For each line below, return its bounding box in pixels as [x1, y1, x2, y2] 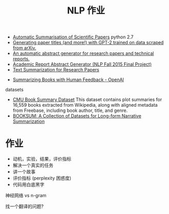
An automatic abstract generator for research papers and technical [12, 50, 154, 56]
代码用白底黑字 [12, 182, 45, 188]
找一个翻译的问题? [5, 203, 44, 209]
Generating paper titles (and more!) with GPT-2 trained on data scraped [12, 40, 164, 46]
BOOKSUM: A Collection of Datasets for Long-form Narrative [12, 113, 142, 119]
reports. [12, 56, 30, 62]
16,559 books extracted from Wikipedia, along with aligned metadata [12, 102, 158, 108]
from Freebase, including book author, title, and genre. [12, 107, 128, 113]
